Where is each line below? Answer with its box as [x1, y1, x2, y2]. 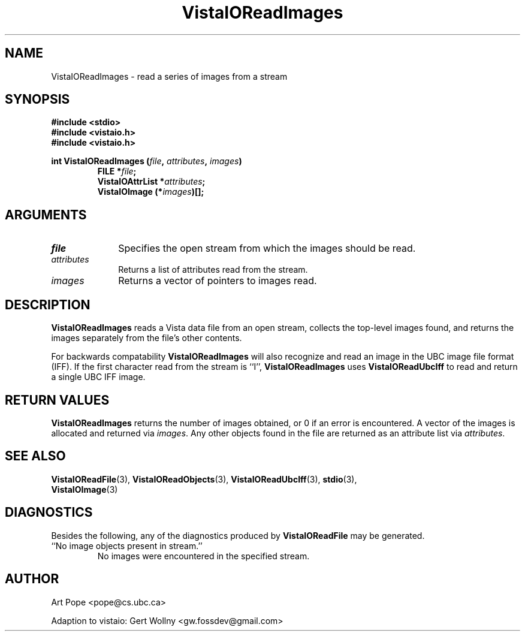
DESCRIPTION [5, 297, 90, 312]
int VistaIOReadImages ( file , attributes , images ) [51, 156, 242, 167]
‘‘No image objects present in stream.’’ [51, 540, 203, 551]
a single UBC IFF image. [51, 372, 146, 382]
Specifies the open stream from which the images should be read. [118, 242, 416, 255]
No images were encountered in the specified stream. [97, 550, 310, 561]
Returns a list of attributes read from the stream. [118, 264, 308, 275]
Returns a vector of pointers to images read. [118, 275, 317, 287]
